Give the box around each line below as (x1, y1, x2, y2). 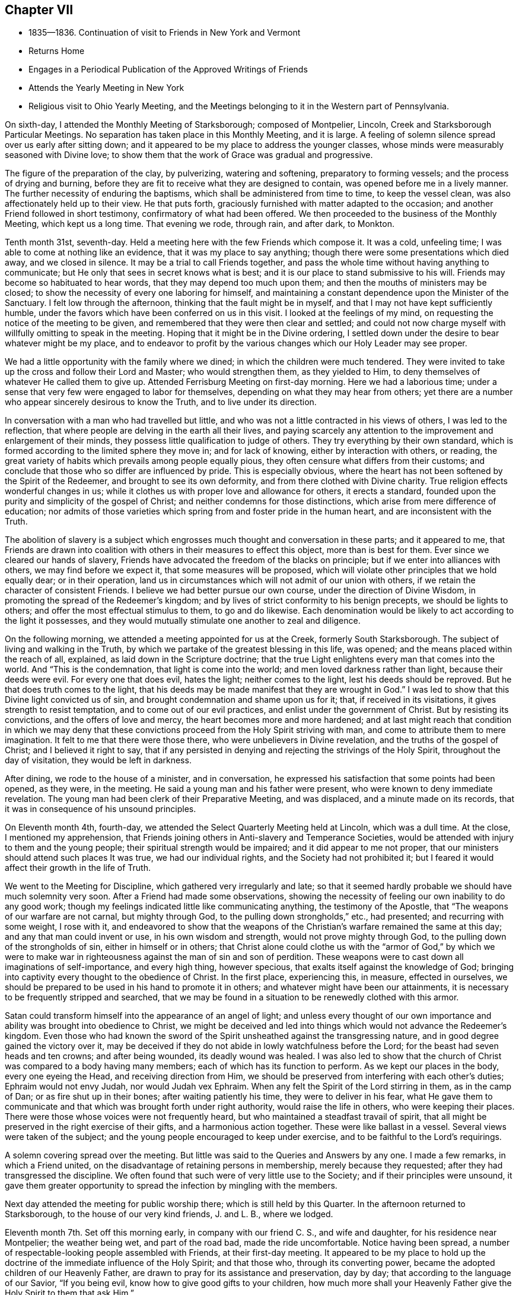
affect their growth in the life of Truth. (5, 863, 151, 873)
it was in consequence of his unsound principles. (5, 804, 196, 814)
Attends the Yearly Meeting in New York (28, 83, 184, 93)
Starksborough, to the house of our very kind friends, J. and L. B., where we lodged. (5, 1209, 333, 1220)
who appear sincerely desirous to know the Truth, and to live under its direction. (5, 397, 317, 408)
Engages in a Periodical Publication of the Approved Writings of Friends (28, 64, 308, 75)
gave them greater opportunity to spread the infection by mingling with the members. (5, 1180, 337, 1191)
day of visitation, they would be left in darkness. (5, 755, 192, 766)
